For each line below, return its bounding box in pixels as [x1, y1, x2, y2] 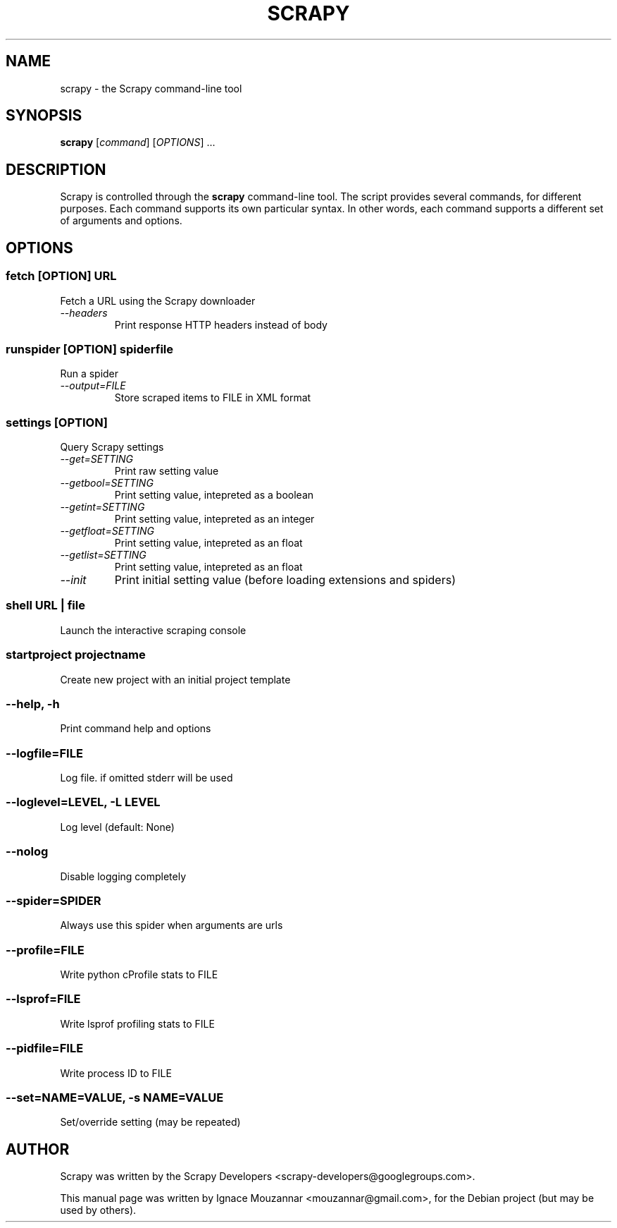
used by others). [60, 1204, 137, 1217]
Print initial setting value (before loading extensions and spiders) [114, 573, 456, 587]
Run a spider [60, 367, 119, 380]
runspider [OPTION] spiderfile [6, 341, 174, 356]
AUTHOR [6, 1140, 70, 1158]
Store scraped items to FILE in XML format [114, 391, 311, 404]
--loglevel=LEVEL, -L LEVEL [6, 795, 161, 810]
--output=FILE [60, 379, 126, 392]
